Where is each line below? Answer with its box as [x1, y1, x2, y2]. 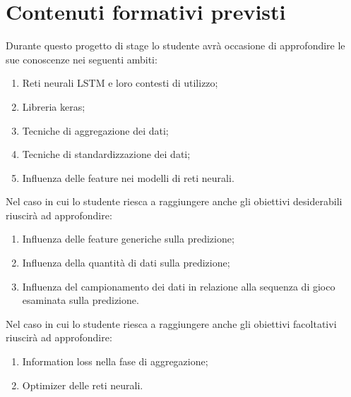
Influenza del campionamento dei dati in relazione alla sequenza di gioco [22, 279, 335, 293]
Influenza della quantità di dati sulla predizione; [22, 255, 230, 270]
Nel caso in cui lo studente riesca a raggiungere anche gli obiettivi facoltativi [6, 316, 337, 331]
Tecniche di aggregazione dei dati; [22, 123, 169, 138]
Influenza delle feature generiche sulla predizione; [22, 231, 234, 246]
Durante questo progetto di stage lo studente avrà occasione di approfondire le [6, 38, 345, 53]
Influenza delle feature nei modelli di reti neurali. [22, 170, 234, 185]
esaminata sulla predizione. [22, 293, 139, 307]
